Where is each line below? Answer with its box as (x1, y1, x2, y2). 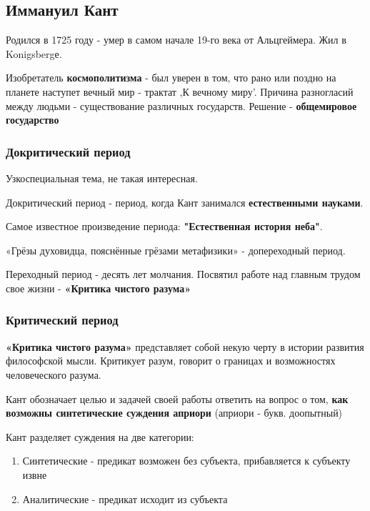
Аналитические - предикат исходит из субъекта (22, 491, 228, 506)
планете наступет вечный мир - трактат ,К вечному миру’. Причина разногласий (6, 84, 354, 99)
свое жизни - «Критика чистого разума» (6, 280, 191, 295)
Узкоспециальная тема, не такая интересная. (6, 170, 198, 185)
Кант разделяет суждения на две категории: (6, 429, 194, 444)
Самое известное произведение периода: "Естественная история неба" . (6, 219, 323, 234)
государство (6, 112, 59, 127)
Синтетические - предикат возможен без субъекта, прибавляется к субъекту (22, 453, 351, 468)
